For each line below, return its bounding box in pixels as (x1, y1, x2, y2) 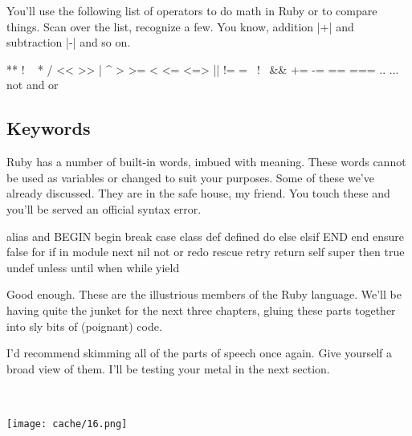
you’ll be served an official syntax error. (6, 200, 202, 217)
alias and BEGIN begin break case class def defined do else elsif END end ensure (6, 227, 404, 244)
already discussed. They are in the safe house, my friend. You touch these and (6, 185, 390, 202)
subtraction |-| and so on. (6, 34, 131, 51)
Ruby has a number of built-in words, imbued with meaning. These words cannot (6, 153, 406, 170)
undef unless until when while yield (6, 259, 180, 275)
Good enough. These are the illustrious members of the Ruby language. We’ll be (6, 286, 402, 303)
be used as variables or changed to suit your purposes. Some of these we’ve (6, 169, 374, 185)
